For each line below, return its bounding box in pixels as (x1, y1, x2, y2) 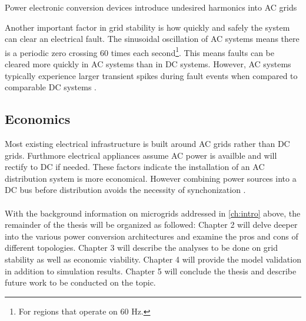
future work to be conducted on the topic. (5, 276, 156, 289)
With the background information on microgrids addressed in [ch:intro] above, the (5, 207, 301, 219)
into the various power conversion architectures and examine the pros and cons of (5, 230, 298, 242)
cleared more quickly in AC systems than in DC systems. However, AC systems (5, 58, 291, 70)
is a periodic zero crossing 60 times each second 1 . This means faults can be (5, 44, 275, 58)
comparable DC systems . (5, 81, 97, 93)
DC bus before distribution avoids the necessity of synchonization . (5, 184, 246, 196)
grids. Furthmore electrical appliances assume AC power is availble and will (5, 149, 277, 161)
